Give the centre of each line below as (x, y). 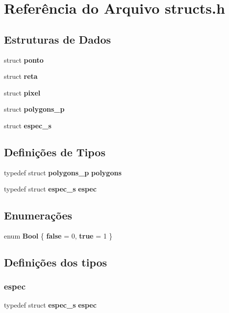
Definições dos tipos (56, 262)
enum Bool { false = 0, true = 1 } (58, 236)
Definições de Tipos (55, 152)
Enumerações (38, 215)
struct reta (21, 76)
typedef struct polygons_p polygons (63, 172)
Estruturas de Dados (58, 39)
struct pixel (22, 92)
